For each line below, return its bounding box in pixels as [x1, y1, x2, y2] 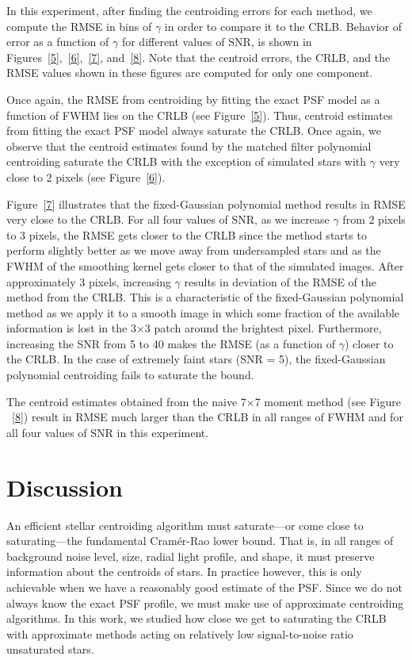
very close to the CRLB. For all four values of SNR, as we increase [6, 211, 330, 228]
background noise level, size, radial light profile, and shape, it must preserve [6, 547, 375, 564]
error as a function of [6, 33, 109, 50]
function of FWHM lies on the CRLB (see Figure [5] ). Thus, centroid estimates [6, 106, 393, 123]
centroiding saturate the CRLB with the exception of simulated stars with [6, 153, 367, 170]
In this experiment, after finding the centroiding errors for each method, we [6, 2, 372, 18]
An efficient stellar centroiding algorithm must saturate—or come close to [6, 516, 364, 533]
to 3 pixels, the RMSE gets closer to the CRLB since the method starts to [6, 226, 367, 243]
